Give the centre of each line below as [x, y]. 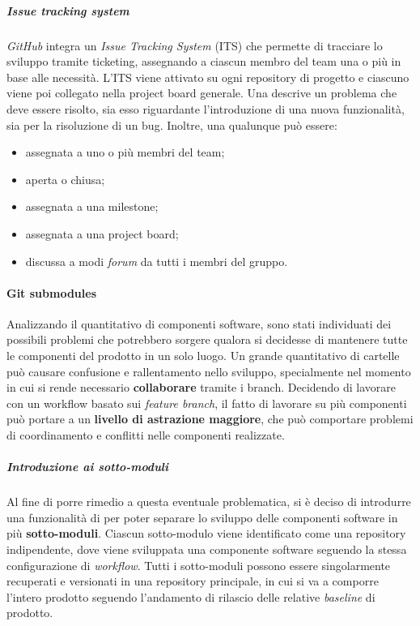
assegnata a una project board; [102, 233]
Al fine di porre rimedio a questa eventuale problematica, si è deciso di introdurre [209, 502]
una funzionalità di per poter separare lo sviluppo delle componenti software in [202, 517]
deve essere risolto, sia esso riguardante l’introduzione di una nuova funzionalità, [206, 108]
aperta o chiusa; [65, 179]
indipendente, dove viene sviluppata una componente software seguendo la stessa [207, 549]
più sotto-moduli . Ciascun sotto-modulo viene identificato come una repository [206, 533]
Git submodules [51, 292]
